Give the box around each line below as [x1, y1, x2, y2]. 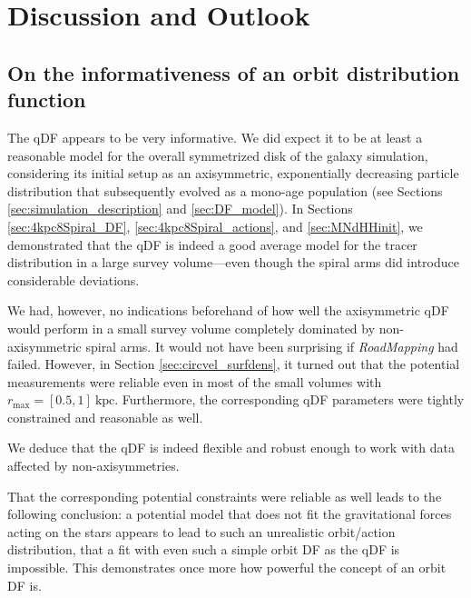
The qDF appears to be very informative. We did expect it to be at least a [7, 127, 423, 146]
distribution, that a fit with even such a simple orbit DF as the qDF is [7, 540, 400, 559]
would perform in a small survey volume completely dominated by [7, 318, 376, 337]
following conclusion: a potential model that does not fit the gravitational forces [7, 504, 452, 523]
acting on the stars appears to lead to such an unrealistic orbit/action [7, 522, 396, 541]
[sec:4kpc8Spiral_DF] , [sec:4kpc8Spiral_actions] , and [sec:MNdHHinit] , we [7, 216, 423, 235]
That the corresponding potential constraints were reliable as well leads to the [7, 486, 442, 505]
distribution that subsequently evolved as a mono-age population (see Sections [7, 181, 443, 200]
